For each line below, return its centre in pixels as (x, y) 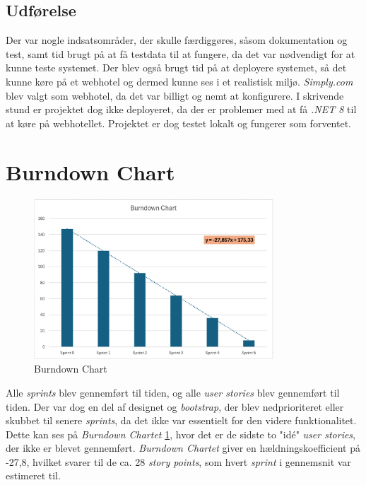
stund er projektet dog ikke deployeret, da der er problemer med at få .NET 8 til (181, 109)
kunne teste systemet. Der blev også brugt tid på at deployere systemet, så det (176, 68)
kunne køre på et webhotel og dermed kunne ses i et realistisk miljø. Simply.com (179, 81)
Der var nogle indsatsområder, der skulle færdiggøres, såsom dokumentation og (177, 40)
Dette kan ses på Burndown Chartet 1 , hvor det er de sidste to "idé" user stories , (181, 434)
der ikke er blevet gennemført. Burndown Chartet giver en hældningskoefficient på (183, 448)
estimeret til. (33, 475)
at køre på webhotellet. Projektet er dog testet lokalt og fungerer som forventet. (179, 123)
